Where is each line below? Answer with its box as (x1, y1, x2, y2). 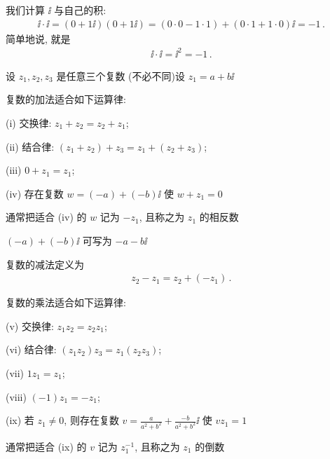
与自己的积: (54, 3, 106, 17)
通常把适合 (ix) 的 (6, 439, 87, 453)
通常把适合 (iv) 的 (6, 210, 87, 224)
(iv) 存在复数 (6, 186, 64, 200)
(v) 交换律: (6, 318, 54, 333)
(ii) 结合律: (6, 139, 55, 153)
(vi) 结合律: (6, 342, 57, 357)
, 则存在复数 (64, 413, 119, 427)
